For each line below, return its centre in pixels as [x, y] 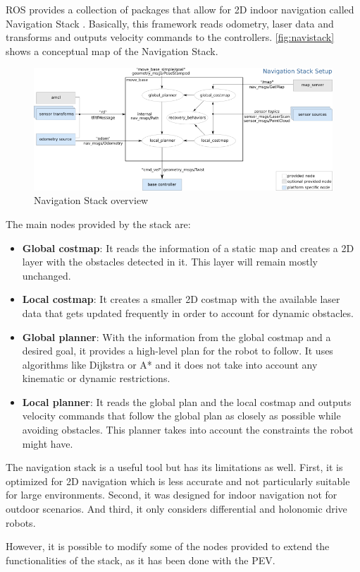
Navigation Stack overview [91, 200]
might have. [48, 443]
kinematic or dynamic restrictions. [96, 378]
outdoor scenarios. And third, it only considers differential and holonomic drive [176, 509]
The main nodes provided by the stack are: [98, 224]
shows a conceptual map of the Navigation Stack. [112, 50]
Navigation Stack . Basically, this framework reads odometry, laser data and [170, 23]
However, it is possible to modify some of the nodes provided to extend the [168, 546]
